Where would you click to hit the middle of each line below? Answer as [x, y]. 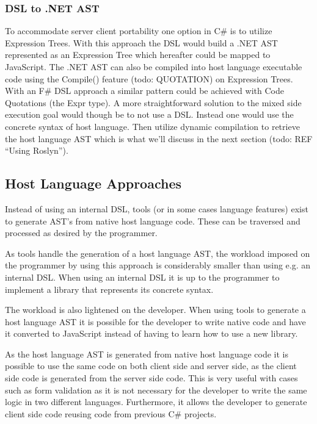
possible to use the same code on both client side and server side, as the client [151, 366]
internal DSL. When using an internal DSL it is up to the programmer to [142, 277]
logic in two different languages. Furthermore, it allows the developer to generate [156, 402]
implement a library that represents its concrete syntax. [109, 289]
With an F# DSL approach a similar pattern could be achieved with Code [144, 91]
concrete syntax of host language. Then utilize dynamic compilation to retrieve [152, 126]
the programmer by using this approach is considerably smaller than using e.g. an [158, 265]
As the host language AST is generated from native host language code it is [147, 354]
